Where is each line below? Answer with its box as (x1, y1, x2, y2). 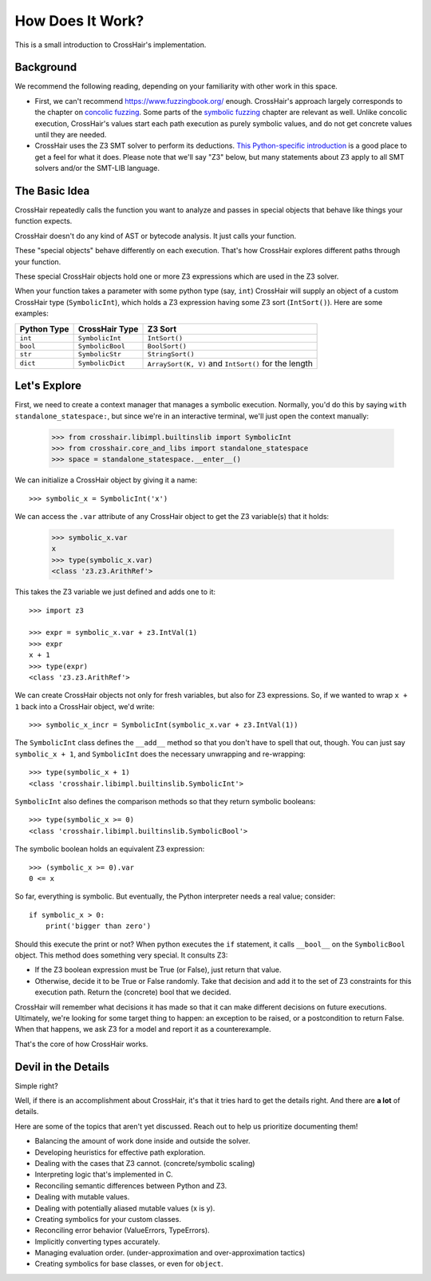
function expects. (14, 216, 73, 226)
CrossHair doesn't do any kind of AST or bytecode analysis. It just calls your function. (14, 231, 297, 240)
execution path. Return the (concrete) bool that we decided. (34, 987, 231, 997)
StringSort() (147, 350, 195, 359)
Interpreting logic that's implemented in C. (34, 1170, 173, 1180)
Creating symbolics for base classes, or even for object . (34, 1259, 223, 1269)
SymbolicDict (77, 359, 125, 367)
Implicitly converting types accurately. (34, 1236, 160, 1246)
